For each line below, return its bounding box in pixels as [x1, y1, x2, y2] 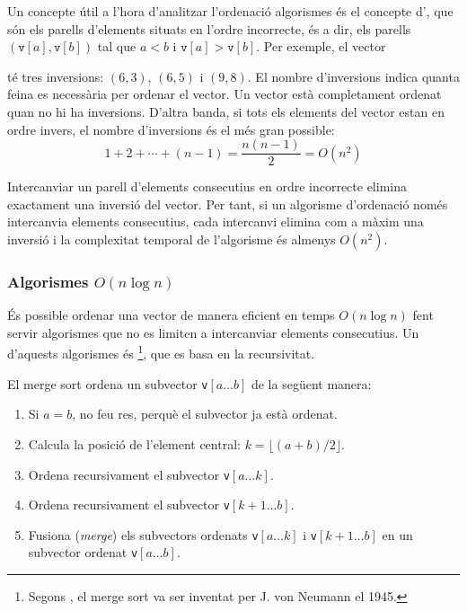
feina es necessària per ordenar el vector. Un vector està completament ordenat [7, 84, 442, 103]
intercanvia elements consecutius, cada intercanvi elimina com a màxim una [7, 212, 424, 231]
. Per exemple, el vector [256, 37, 386, 56]
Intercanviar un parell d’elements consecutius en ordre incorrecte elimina [7, 177, 407, 196]
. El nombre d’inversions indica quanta [247, 66, 460, 85]
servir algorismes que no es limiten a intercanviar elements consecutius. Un [7, 323, 419, 341]
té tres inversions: [7, 66, 104, 85]
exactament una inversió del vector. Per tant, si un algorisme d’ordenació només [7, 194, 448, 213]
